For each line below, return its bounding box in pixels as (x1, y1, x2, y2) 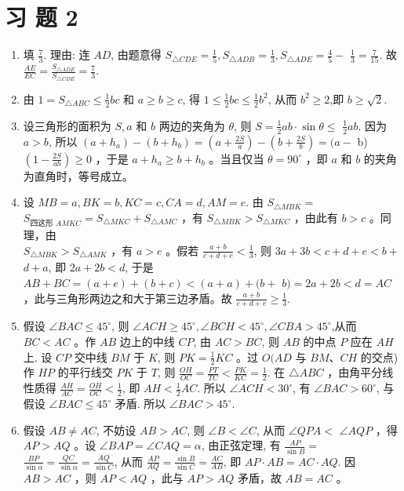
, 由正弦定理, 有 (201, 437, 281, 453)
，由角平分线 (327, 364, 394, 380)
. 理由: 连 (43, 46, 90, 63)
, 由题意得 (111, 46, 162, 63)
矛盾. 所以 (115, 395, 166, 412)
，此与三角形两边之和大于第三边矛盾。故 (23, 289, 232, 306)
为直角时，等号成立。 (23, 167, 133, 184)
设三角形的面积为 (23, 117, 111, 133)
